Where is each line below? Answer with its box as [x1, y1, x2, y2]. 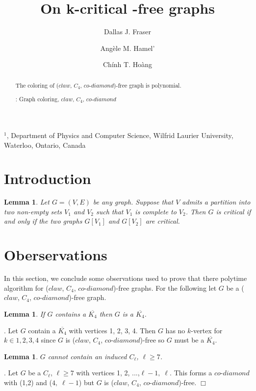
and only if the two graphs [4, 216, 82, 226]
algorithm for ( [4, 282, 49, 293]
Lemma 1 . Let [4, 197, 50, 207]
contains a [55, 308, 86, 319]
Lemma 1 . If [4, 308, 45, 319]
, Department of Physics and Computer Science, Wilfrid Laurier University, [6, 130, 233, 140]
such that [96, 206, 124, 216]
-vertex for [191, 325, 223, 335]
